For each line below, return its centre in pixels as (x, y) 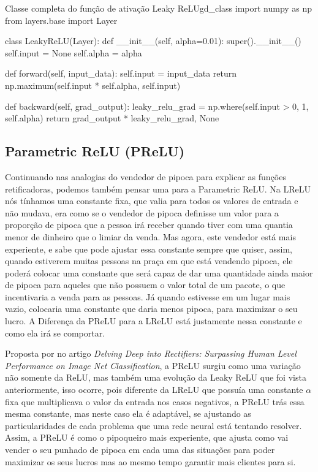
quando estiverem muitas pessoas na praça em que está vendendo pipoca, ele (149, 261)
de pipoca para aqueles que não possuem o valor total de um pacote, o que (145, 285)
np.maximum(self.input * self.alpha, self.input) (93, 85)
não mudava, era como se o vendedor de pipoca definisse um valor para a (142, 212)
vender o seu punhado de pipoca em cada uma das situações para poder (140, 450)
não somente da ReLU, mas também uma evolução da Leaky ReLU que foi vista (156, 377)
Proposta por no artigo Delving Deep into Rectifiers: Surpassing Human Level (151, 353)
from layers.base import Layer (61, 20)
